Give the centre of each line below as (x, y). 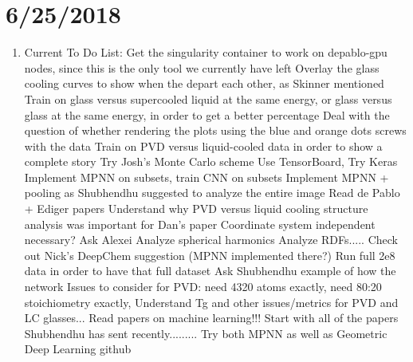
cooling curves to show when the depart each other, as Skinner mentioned (204, 83)
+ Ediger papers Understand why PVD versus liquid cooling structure (196, 209)
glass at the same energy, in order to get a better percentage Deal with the (207, 114)
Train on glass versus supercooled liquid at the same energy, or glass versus (208, 98)
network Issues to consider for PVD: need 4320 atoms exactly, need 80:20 (203, 287)
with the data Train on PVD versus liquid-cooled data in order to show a (203, 146)
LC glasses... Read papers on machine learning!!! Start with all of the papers (211, 318)
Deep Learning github (78, 349)
